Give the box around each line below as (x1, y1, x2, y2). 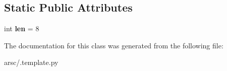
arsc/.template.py (4, 57, 59, 67)
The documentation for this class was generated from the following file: (4, 40, 223, 50)
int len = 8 (4, 23, 39, 34)
